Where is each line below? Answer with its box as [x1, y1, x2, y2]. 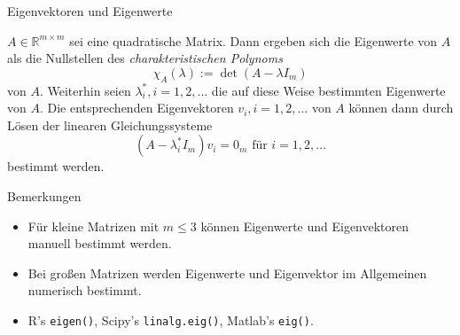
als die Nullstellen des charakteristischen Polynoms [7, 49, 283, 67]
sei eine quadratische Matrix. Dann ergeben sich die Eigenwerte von [69, 31, 438, 50]
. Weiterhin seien [39, 81, 131, 99]
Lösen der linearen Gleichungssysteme [7, 115, 213, 134]
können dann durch [348, 98, 454, 117]
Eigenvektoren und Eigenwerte [7, 2, 173, 19]
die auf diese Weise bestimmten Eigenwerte [211, 81, 446, 99]
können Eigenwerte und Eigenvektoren [200, 216, 409, 235]
